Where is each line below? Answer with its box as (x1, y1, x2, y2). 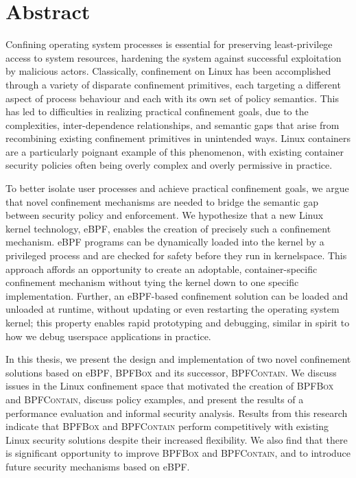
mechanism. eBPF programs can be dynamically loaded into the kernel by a (5, 235, 324, 249)
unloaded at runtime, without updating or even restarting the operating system (5, 302, 340, 316)
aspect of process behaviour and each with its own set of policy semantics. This (5, 91, 339, 105)
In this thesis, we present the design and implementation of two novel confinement (5, 352, 351, 366)
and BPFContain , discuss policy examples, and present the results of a (5, 392, 304, 406)
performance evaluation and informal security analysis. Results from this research (5, 405, 348, 420)
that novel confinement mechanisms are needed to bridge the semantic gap (5, 194, 319, 208)
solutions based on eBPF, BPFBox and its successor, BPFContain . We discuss (5, 365, 337, 379)
